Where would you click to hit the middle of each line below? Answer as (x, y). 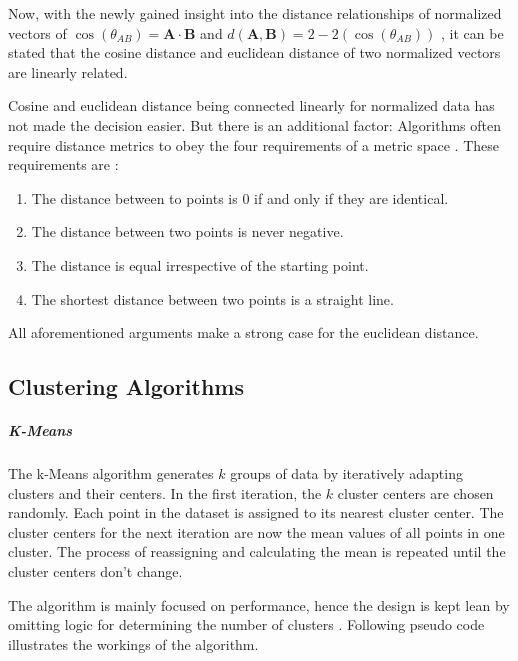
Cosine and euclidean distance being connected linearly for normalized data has (251, 105)
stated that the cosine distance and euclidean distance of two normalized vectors (254, 52)
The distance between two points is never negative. (187, 231)
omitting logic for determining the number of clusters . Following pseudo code (246, 624)
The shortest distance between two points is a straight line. (212, 298)
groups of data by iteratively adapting (346, 473)
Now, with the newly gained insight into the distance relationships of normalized (255, 13)
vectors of (37, 32)
